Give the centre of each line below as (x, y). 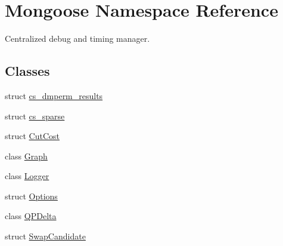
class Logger (27, 176)
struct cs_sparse (35, 116)
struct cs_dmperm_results (54, 95)
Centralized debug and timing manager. (77, 39)
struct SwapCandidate (45, 236)
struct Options (31, 196)
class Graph (26, 156)
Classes (27, 71)
